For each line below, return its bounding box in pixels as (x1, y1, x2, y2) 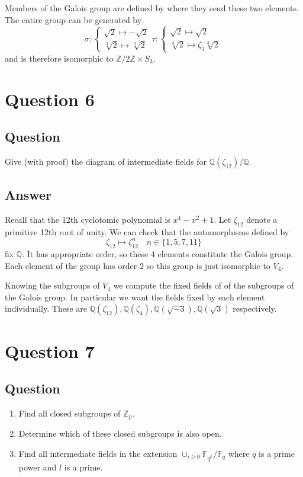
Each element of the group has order (5, 259, 137, 271)
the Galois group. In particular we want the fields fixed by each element (5, 290, 265, 303)
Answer (5, 185, 52, 204)
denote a (246, 213, 278, 226)
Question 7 (5, 338, 95, 363)
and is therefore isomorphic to (5, 52, 114, 64)
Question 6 (5, 87, 95, 111)
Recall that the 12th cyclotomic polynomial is (5, 213, 170, 226)
